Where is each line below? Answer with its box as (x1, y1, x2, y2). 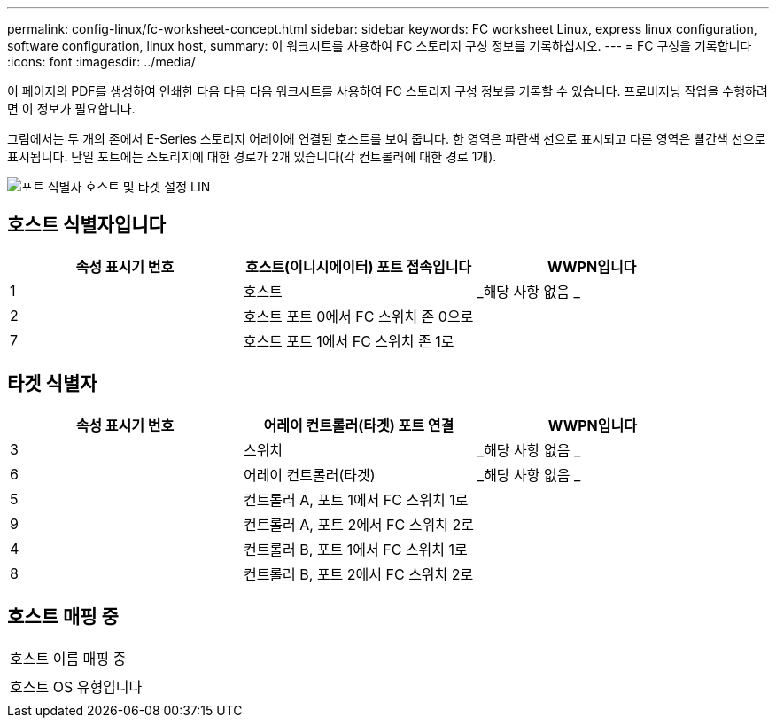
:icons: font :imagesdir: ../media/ (7, 54, 196, 69)
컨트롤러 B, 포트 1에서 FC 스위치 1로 (243, 540, 468, 558)
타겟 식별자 (7, 372, 97, 395)
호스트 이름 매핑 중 (10, 649, 127, 667)
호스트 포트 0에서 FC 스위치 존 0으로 (243, 307, 474, 325)
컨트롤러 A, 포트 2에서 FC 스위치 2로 (243, 515, 474, 534)
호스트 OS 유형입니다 (10, 677, 143, 696)
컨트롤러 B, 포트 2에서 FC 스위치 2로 (243, 565, 474, 583)
